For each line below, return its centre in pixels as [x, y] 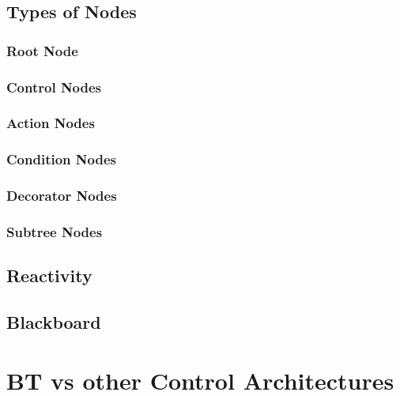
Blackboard [54, 322]
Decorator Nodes [62, 196]
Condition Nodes [61, 159]
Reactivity [49, 275]
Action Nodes [51, 123]
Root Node [42, 50]
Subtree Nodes [55, 231]
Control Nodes [54, 87]
